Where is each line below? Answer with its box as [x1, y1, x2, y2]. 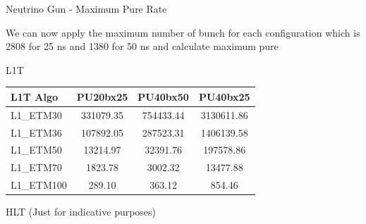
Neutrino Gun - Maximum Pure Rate [6, 1, 167, 15]
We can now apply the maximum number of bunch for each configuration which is [6, 25, 360, 39]
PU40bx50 [138, 89, 189, 104]
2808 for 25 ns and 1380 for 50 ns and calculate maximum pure [6, 39, 279, 54]
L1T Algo [11, 89, 59, 104]
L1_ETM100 [11, 178, 67, 192]
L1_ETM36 [11, 125, 62, 139]
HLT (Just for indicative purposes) [6, 204, 157, 219]
